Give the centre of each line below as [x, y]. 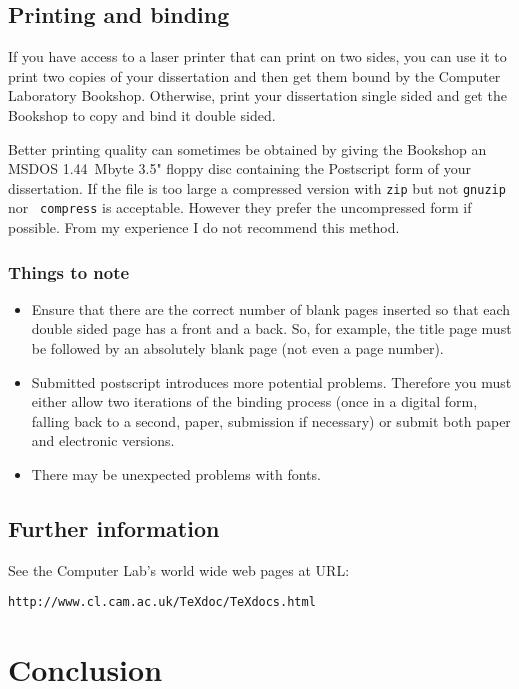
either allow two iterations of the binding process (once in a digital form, [254, 401]
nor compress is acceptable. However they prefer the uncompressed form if [240, 207]
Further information [114, 528]
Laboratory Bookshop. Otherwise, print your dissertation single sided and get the [257, 95]
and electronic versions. [103, 440]
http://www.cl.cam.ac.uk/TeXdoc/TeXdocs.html [162, 602]
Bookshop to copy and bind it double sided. [142, 114]
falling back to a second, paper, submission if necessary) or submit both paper [271, 420]
